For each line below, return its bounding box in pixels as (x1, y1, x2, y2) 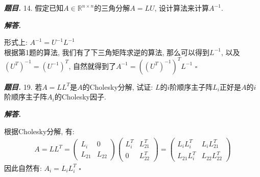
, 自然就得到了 (68, 60, 116, 71)
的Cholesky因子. (54, 91, 106, 102)
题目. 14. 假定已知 (4, 3, 64, 13)
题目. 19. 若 (4, 81, 42, 92)
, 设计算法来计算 (154, 3, 209, 13)
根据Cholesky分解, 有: (4, 125, 75, 136)
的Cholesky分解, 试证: (82, 81, 153, 92)
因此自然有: (4, 162, 42, 173)
